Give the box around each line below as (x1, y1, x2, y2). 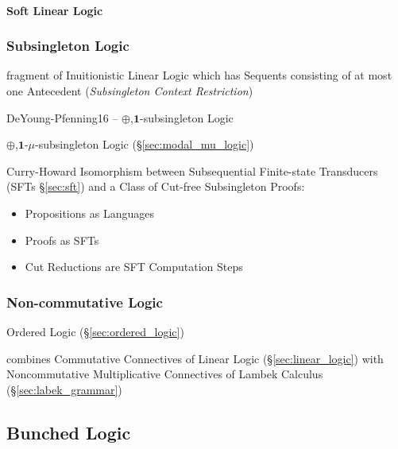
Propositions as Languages (25, 204, 154, 221)
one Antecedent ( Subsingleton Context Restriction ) (6, 83, 253, 99)
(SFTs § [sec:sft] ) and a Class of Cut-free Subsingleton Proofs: (6, 178, 305, 195)
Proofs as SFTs (25, 231, 99, 248)
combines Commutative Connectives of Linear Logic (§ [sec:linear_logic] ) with (6, 350, 384, 366)
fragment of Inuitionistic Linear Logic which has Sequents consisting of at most (6, 67, 392, 83)
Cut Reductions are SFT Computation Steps (25, 258, 243, 275)
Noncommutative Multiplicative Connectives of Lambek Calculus (6, 366, 323, 382)
